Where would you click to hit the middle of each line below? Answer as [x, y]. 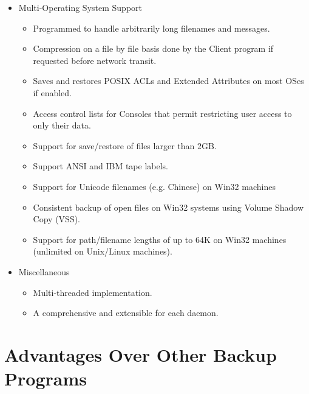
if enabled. [52, 92]
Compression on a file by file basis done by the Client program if [153, 48]
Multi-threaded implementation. [93, 292]
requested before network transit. [95, 60]
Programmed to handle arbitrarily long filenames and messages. [151, 28]
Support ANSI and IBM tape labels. [100, 166]
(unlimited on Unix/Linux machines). [103, 251]
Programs [46, 378]
